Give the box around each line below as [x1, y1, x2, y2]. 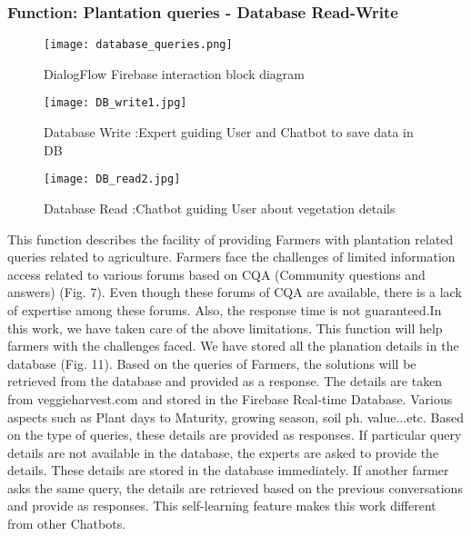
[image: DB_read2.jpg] [44, 173, 181, 186]
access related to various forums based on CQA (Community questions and [7, 264, 426, 283]
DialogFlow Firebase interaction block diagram [44, 64, 306, 83]
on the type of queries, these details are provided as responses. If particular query [7, 425, 462, 444]
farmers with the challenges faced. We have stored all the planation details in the [7, 336, 459, 355]
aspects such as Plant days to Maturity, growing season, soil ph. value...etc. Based [7, 407, 465, 426]
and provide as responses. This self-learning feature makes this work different [7, 496, 436, 515]
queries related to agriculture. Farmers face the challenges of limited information [7, 247, 456, 266]
